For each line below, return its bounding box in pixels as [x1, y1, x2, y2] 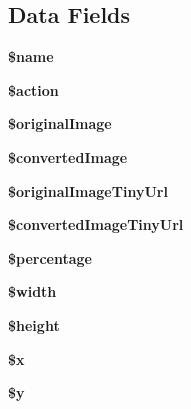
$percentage [8, 247, 92, 268]
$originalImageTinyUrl [8, 180, 168, 201]
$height [8, 314, 60, 335]
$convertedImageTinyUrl [8, 214, 184, 235]
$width [8, 281, 57, 302]
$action [8, 79, 59, 100]
